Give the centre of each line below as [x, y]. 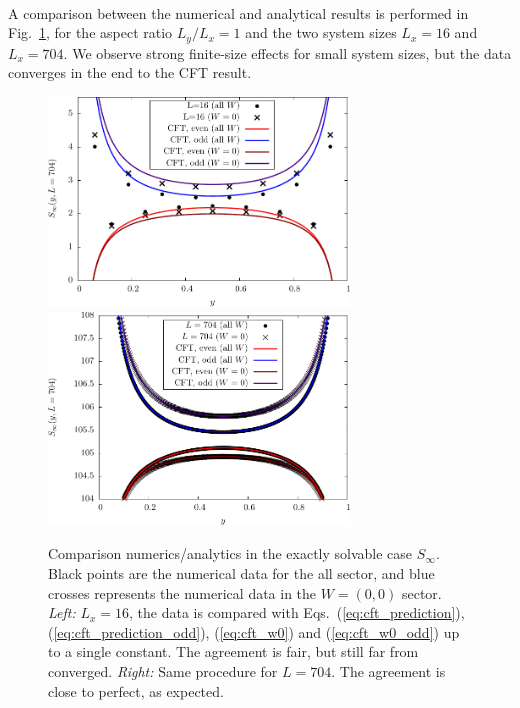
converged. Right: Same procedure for [163, 671]
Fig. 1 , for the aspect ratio [90, 32]
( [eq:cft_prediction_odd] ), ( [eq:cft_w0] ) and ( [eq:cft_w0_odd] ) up [254, 631]
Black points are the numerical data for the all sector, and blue [241, 573]
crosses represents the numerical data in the [182, 592]
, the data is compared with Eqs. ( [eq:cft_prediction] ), [297, 612]
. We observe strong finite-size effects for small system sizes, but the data [287, 52]
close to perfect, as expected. [136, 690]
